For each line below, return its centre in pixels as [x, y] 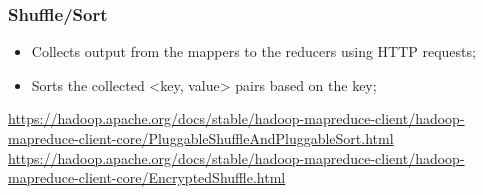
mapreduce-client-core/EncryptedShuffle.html [147, 177]
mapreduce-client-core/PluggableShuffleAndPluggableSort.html [201, 138]
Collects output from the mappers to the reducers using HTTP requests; [253, 51]
